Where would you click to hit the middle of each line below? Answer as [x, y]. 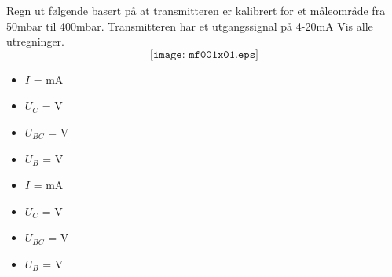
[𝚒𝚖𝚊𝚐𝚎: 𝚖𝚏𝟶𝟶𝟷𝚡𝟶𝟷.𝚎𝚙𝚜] [204, 55]
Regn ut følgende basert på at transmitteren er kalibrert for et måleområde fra [196, 10]
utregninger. [35, 41]
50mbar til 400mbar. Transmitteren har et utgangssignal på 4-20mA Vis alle [190, 26]
